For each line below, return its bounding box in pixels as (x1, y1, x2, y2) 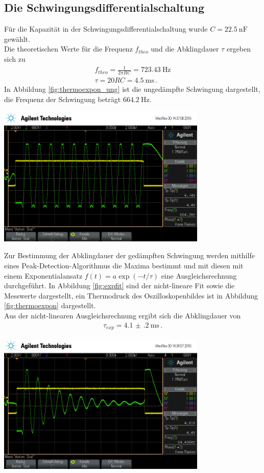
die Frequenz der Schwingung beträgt (4, 93, 121, 104)
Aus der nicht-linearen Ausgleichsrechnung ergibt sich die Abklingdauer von (4, 310, 241, 320)
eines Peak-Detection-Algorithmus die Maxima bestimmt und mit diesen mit (4, 260, 244, 270)
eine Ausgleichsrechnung (161, 270, 237, 281)
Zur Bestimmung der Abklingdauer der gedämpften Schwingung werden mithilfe (4, 250, 255, 261)
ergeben (226, 43, 251, 54)
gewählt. (4, 33, 30, 44)
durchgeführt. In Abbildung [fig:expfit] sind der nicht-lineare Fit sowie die (4, 280, 235, 291)
